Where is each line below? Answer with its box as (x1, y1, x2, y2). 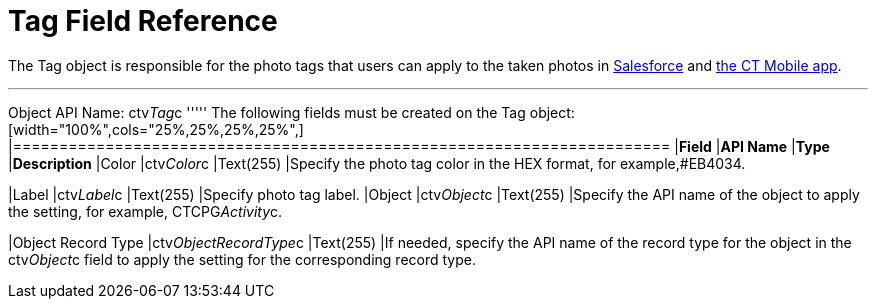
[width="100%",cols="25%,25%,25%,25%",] (8, 120, 304, 138)
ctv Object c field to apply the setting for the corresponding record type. (8, 250, 476, 268)
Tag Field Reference (8, 4, 278, 38)
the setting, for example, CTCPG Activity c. (8, 202, 283, 220)
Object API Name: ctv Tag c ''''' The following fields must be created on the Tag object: (8, 103, 575, 121)
